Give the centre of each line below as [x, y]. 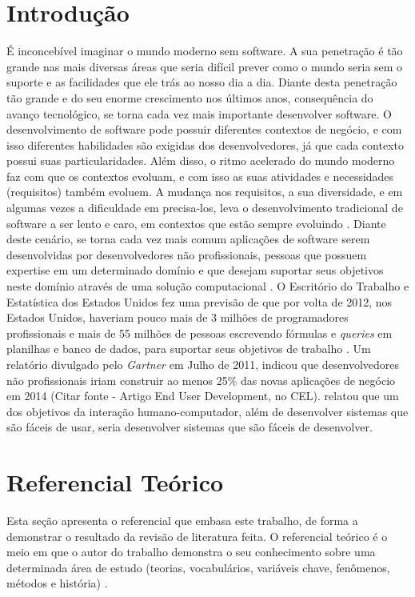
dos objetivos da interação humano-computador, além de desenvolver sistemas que [207, 411]
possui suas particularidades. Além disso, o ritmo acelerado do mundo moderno [201, 160]
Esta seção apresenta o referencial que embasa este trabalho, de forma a [182, 521]
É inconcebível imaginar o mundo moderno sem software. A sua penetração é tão [205, 51]
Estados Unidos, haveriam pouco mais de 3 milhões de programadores [178, 317]
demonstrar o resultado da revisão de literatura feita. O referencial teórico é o [197, 536]
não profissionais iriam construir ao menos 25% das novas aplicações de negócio [201, 380]
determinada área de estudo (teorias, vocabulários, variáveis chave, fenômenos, [198, 567]
